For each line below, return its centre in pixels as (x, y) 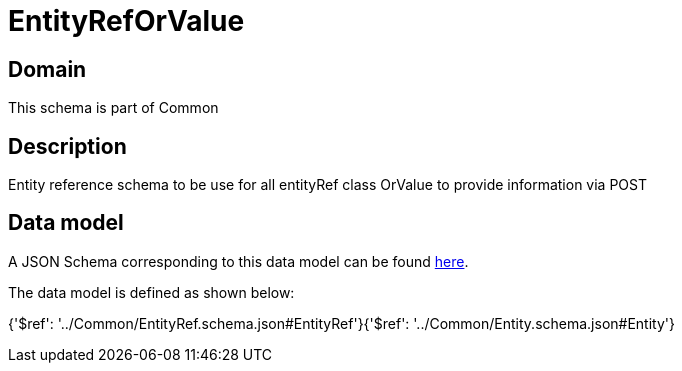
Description (67, 146)
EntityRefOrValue (126, 21)
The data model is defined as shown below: (151, 292)
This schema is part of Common (113, 108)
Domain (47, 69)
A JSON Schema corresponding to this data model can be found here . (238, 261)
